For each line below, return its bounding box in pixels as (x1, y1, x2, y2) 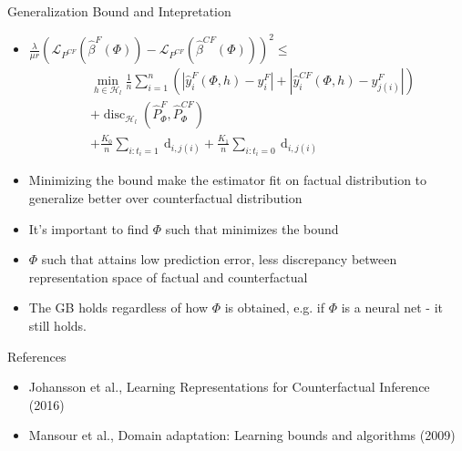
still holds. (28, 315, 87, 334)
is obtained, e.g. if (224, 298, 325, 317)
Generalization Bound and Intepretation (7, 2, 231, 20)
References (7, 346, 67, 365)
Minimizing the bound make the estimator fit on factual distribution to (28, 170, 427, 190)
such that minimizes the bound (165, 219, 339, 238)
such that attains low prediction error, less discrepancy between (41, 250, 397, 269)
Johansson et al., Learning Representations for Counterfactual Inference (28, 377, 430, 396)
